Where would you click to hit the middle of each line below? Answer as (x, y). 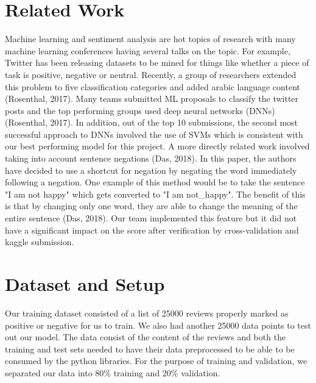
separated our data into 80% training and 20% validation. (113, 372)
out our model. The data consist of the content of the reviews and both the (146, 337)
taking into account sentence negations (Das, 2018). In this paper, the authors (151, 158)
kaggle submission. (40, 242)
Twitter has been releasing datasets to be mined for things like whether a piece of (157, 63)
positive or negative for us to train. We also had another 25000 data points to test (158, 325)
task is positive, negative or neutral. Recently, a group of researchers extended (151, 74)
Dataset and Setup (85, 284)
